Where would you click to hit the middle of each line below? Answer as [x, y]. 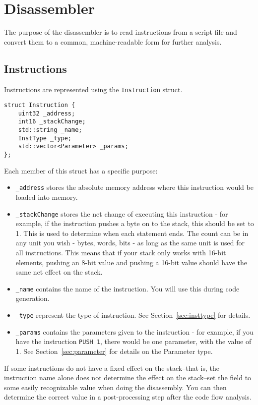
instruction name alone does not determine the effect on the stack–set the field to [128, 377]
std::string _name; [50, 130]
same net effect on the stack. [59, 272]
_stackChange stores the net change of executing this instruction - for [122, 213]
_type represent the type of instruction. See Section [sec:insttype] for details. [133, 315]
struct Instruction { [40, 105]
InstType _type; [45, 138]
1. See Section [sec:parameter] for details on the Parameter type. [114, 351]
